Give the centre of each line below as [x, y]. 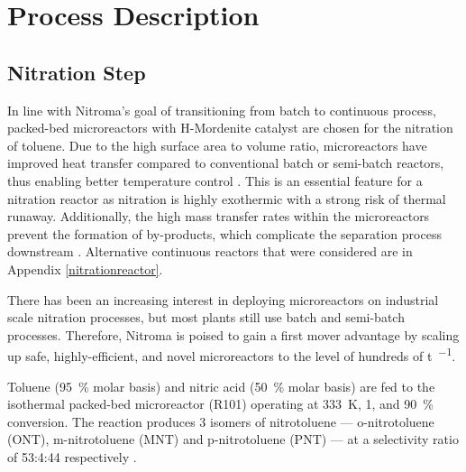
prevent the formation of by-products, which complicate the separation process [224, 233]
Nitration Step [77, 72]
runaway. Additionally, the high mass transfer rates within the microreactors [219, 216]
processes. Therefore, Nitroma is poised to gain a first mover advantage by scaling [233, 334]
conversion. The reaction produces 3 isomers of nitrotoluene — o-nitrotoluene [221, 421]
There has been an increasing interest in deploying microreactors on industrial [223, 299]
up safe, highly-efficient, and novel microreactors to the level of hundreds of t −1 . [232, 354]
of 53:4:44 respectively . [72, 456]
